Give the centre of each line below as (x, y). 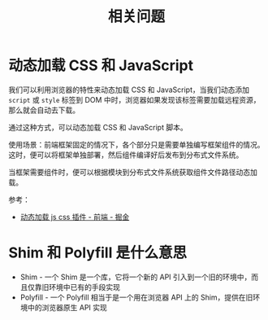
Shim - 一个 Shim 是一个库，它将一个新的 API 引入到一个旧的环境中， (136, 277)
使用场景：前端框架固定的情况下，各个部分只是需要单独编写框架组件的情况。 (136, 144)
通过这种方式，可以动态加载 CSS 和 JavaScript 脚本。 (98, 127)
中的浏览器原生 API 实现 (67, 307)
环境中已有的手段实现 (84, 287)
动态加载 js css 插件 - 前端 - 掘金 (75, 217)
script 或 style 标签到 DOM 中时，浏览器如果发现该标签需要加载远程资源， (134, 99)
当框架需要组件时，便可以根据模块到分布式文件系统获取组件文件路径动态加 (133, 172)
